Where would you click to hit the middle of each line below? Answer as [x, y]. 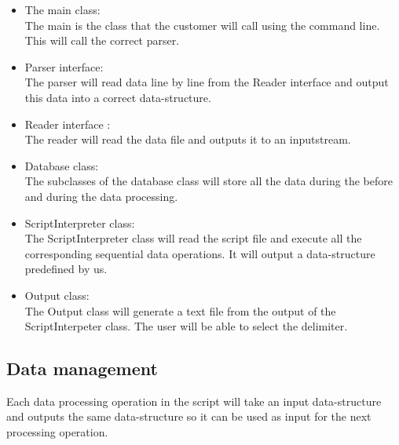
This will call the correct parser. [102, 40]
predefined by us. [66, 269]
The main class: [62, 9]
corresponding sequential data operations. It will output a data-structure [200, 253]
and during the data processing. [101, 196]
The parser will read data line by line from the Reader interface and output [207, 82]
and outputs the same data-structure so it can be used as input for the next [189, 416]
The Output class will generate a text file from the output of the [180, 310]
